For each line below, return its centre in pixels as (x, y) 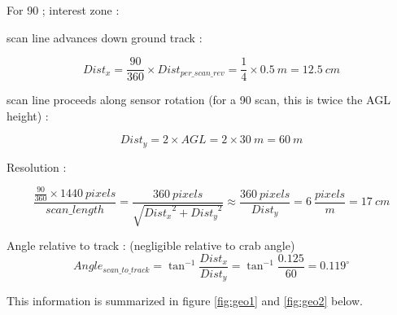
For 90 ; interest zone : (63, 10)
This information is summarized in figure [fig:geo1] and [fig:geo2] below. (185, 301)
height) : (28, 115)
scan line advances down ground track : (105, 37)
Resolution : (37, 166)
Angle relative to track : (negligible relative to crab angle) (151, 245)
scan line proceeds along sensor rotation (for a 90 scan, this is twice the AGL (198, 100)
